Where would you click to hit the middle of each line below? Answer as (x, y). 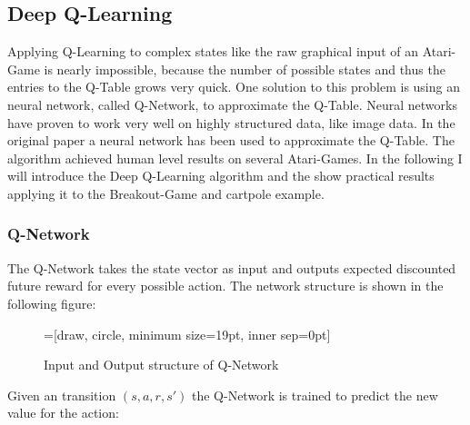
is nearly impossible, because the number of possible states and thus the (245, 69)
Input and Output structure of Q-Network (161, 365)
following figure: (52, 303)
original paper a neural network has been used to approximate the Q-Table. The (231, 140)
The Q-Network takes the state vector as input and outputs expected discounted (232, 267)
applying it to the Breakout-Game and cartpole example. (166, 193)
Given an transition (62, 395)
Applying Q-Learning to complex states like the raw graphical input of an (213, 51)
